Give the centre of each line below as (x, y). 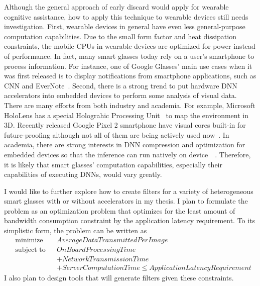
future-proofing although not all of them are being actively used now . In (117, 134)
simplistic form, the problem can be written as (76, 230)
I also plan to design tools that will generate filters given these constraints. (119, 277)
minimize (29, 240)
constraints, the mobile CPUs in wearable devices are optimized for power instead (130, 46)
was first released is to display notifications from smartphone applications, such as (130, 76)
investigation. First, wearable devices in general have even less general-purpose (125, 26)
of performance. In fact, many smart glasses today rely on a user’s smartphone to (129, 56)
